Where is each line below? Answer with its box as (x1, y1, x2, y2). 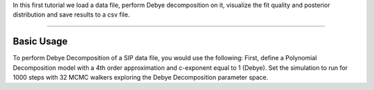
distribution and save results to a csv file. (12, 10, 130, 19)
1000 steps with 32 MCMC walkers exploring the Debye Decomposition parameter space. (12, 73, 269, 82)
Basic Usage (12, 35, 68, 48)
